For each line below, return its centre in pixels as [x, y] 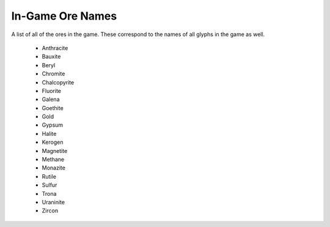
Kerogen [53, 142]
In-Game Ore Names [64, 16]
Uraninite [53, 202]
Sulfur [50, 185]
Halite [49, 133]
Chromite [53, 74]
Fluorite [51, 91]
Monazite [53, 168]
